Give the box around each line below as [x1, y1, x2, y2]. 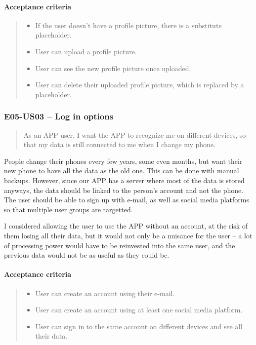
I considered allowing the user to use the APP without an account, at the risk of [4, 221, 248, 231]
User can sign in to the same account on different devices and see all [35, 321, 243, 331]
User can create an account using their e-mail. [35, 288, 175, 298]
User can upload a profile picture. [35, 46, 137, 56]
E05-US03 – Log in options [4, 110, 114, 122]
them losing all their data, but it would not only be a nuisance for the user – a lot [4, 230, 253, 240]
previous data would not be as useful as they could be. [4, 250, 170, 260]
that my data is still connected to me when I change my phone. [23, 139, 216, 150]
